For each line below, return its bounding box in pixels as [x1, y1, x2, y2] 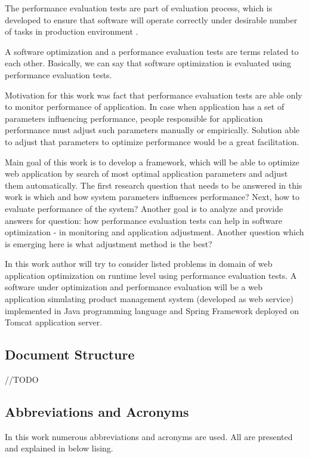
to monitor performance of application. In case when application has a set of [5, 100, 285, 113]
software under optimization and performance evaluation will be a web [5, 281, 262, 293]
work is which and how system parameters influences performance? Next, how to [5, 190, 300, 203]
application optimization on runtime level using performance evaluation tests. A [5, 269, 297, 281]
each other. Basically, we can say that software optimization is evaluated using [5, 57, 292, 69]
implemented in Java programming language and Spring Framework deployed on [5, 304, 299, 316]
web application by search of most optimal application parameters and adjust [5, 167, 288, 180]
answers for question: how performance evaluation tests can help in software [5, 214, 282, 226]
